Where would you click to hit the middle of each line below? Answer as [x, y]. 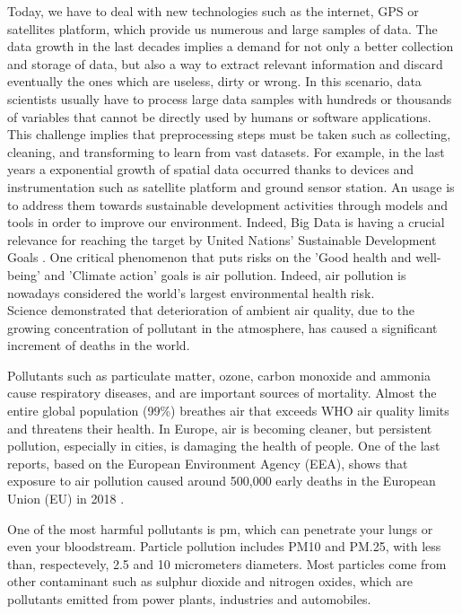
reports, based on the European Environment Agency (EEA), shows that [208, 463]
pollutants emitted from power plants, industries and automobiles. [189, 599]
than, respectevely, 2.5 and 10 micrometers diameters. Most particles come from [227, 563]
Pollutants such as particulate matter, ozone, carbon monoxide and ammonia [219, 375]
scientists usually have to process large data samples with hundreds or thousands [230, 98]
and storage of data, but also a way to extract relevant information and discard [225, 63]
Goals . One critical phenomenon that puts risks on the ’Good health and [209, 257]
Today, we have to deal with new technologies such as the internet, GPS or [213, 11]
